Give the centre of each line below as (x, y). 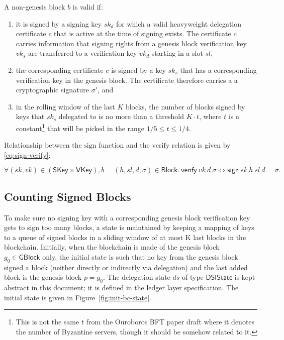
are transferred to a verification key (82, 53)
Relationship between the (43, 145)
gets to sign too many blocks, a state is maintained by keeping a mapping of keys (129, 227)
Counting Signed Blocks (68, 196)
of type (193, 277)
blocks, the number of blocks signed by (185, 106)
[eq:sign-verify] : (27, 154)
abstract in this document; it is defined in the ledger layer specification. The (121, 288)
